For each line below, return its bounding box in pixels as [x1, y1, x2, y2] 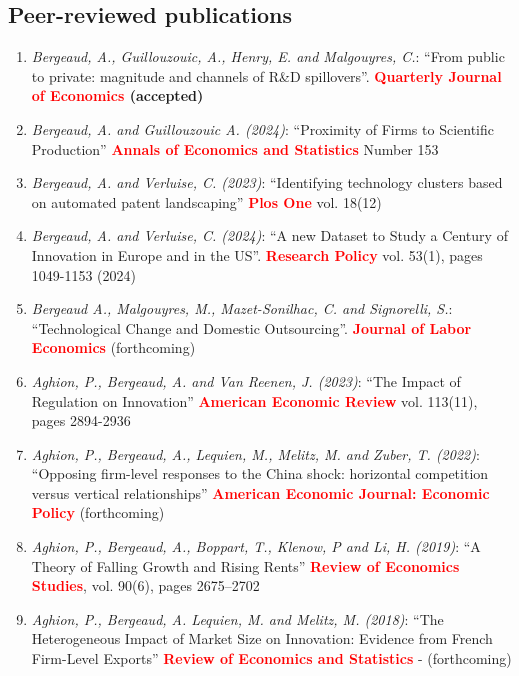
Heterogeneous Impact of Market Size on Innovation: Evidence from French [31, 628, 493, 649]
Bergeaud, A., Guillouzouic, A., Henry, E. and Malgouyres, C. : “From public [31, 46, 505, 67]
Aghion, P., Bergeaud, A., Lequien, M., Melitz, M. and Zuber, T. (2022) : [31, 443, 480, 464]
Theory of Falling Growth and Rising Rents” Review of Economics [31, 555, 460, 576]
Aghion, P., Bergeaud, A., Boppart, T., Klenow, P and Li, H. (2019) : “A [31, 536, 481, 557]
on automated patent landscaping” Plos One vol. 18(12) [31, 191, 382, 212]
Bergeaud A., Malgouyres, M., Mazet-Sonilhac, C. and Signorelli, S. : [31, 298, 453, 319]
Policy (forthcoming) [31, 502, 165, 523]
